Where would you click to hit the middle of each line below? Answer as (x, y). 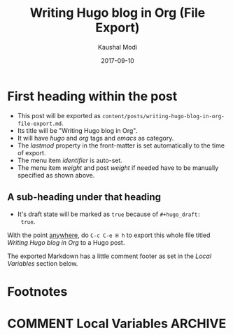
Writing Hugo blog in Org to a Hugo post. (66, 242)
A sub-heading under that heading (84, 197)
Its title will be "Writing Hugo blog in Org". (77, 130)
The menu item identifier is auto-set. (70, 160)
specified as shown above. (56, 175)
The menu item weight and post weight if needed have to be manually (118, 167)
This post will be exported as (59, 115)
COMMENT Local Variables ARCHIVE (117, 323)
